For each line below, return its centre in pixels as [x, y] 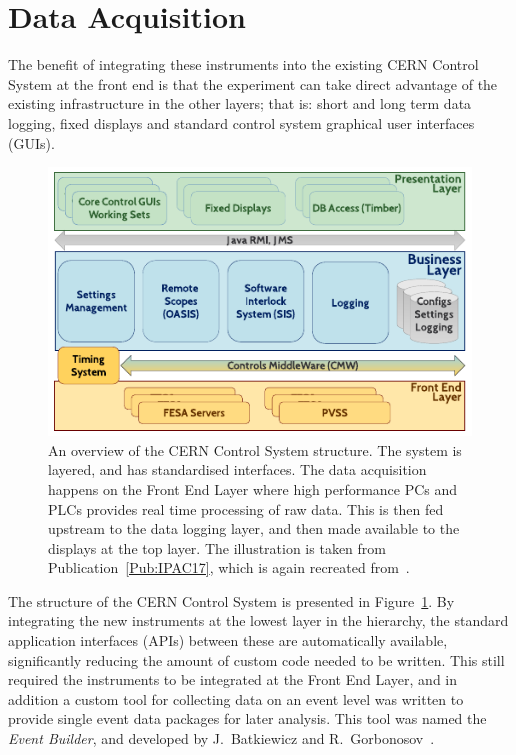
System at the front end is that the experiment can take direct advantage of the [253, 83]
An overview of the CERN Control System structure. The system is [255, 449]
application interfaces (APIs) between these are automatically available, [228, 640]
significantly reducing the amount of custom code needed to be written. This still [256, 659]
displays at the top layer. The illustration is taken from [217, 547]
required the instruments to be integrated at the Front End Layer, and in [233, 679]
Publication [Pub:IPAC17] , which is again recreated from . [229, 567]
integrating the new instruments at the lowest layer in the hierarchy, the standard [258, 620]
